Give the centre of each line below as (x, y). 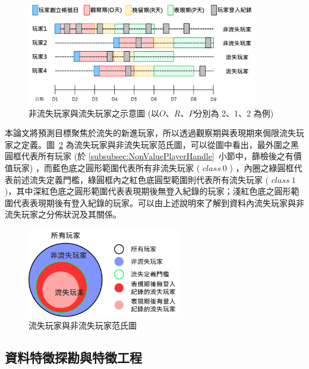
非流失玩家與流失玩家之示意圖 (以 (94, 113)
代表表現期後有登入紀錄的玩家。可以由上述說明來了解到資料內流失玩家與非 (158, 202)
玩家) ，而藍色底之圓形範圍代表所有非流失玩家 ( (106, 168)
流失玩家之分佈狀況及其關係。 (63, 214)
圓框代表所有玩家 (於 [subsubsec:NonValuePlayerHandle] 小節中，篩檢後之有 (149, 156)
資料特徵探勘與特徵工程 (73, 357)
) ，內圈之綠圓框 (262, 168)
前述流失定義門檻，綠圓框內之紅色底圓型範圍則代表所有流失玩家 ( (141, 179)
